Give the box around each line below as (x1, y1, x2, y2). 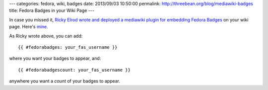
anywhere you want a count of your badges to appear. (9, 78, 121, 84)
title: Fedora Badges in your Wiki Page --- (9, 7, 94, 13)
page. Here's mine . (9, 24, 48, 30)
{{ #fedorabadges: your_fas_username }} (18, 44, 118, 50)
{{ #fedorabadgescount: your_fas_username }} (18, 67, 131, 73)
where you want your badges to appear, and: (9, 55, 101, 62)
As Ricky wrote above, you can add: (9, 33, 83, 39)
